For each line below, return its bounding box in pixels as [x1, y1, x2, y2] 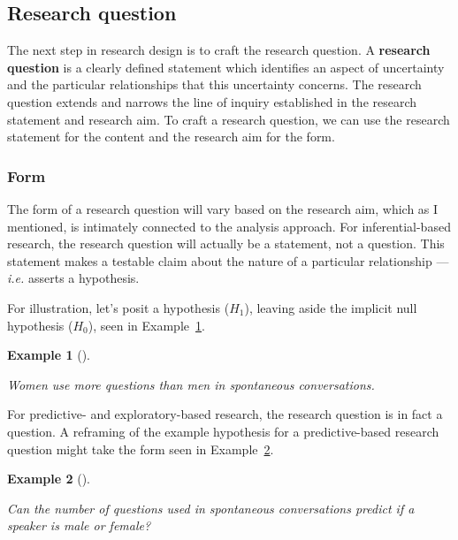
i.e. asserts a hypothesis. [7, 269, 140, 287]
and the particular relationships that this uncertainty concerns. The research [7, 75, 422, 94]
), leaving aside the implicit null [244, 298, 417, 316]
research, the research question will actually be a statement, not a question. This [7, 234, 445, 253]
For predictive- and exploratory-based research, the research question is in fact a [7, 405, 443, 423]
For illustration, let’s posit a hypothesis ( [7, 298, 230, 316]
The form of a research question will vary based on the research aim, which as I [7, 199, 439, 217]
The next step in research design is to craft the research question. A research [7, 41, 431, 59]
